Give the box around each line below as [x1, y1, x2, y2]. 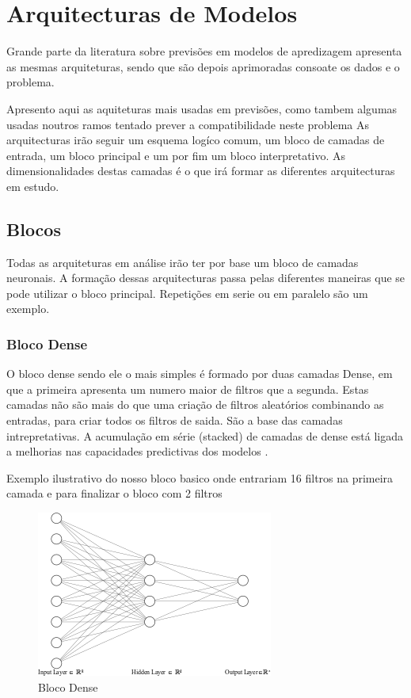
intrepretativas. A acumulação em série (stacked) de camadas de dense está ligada [6, 427, 403, 444]
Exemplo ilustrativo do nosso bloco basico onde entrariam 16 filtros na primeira [6, 469, 394, 486]
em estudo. [6, 177, 59, 194]
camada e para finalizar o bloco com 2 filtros [6, 485, 223, 502]
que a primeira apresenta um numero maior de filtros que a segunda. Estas [6, 380, 369, 397]
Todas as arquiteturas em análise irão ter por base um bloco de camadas [6, 254, 359, 270]
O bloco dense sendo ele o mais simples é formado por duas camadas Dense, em [6, 365, 393, 382]
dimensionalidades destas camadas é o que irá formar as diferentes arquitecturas [6, 162, 395, 179]
